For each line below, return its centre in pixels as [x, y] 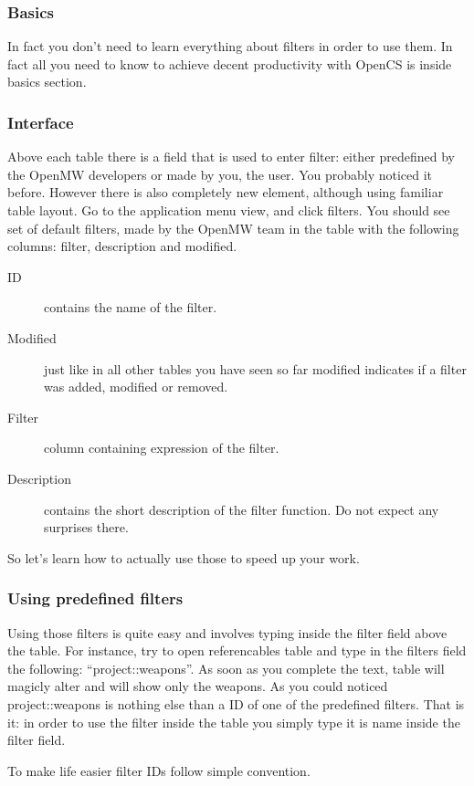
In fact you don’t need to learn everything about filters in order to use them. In [230, 46]
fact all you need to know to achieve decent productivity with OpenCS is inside [230, 63]
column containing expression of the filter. [162, 448]
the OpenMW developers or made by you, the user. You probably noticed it [220, 174]
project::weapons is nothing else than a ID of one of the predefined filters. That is [236, 703]
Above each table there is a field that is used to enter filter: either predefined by [232, 157]
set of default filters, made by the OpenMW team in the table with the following [233, 228]
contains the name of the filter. [131, 307]
